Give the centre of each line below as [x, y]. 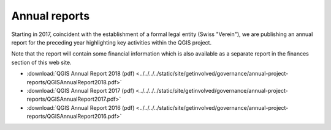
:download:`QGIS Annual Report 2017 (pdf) [81, 90]
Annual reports [51, 16]
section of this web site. [41, 62]
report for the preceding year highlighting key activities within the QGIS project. [111, 42]
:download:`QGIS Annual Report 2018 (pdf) [81, 74]
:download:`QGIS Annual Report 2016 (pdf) [81, 107]
